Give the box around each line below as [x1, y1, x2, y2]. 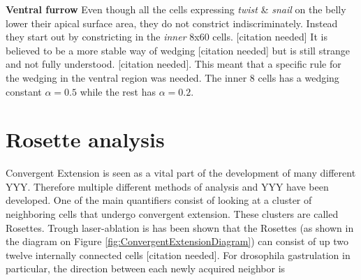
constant [6, 84, 42, 98]
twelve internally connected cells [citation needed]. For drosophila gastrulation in [6, 247, 351, 262]
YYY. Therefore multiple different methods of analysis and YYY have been [6, 179, 329, 193]
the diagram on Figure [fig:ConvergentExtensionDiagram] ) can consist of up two [6, 234, 349, 249]
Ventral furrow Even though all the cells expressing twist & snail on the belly [6, 2, 346, 16]
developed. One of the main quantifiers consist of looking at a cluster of [6, 193, 312, 207]
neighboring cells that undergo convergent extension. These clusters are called [6, 207, 339, 221]
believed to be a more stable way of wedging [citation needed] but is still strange [6, 43, 351, 57]
